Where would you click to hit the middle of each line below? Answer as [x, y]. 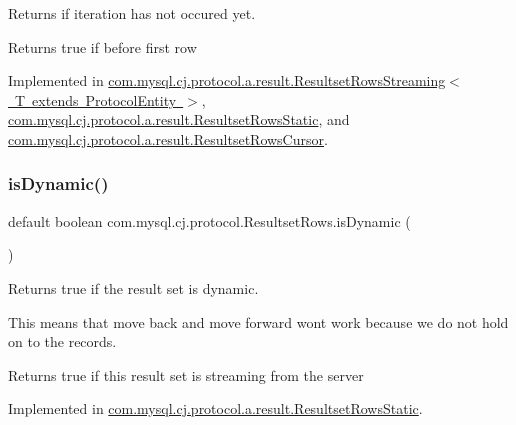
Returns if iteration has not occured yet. [132, 13]
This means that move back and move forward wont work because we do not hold [258, 321]
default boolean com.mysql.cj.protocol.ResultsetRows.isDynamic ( [209, 220]
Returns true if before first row [102, 46]
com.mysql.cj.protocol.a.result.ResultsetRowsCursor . [168, 138]
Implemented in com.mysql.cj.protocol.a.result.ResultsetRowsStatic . [215, 408]
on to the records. [62, 341]
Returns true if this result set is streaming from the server [186, 374]
